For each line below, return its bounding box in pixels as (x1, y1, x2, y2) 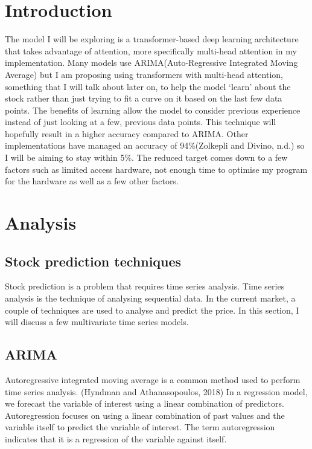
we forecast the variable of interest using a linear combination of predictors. (5, 397, 284, 410)
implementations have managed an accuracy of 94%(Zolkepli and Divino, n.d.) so (5, 139, 305, 152)
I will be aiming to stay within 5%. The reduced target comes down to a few (5, 151, 288, 164)
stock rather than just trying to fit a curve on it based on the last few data (5, 92, 282, 105)
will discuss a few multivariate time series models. (5, 315, 189, 328)
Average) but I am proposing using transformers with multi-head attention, (5, 68, 283, 80)
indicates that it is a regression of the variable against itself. (5, 432, 227, 445)
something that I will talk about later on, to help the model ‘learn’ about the (5, 80, 291, 92)
